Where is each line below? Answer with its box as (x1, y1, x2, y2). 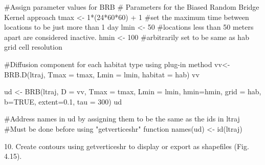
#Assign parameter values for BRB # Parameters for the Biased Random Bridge (4, 2, 259, 12)
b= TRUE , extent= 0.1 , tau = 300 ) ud (4, 96, 122, 107)
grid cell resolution (4, 42, 62, 52)
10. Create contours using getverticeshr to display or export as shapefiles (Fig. (4, 140, 249, 151)
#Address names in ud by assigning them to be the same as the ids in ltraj (4, 113, 240, 124)
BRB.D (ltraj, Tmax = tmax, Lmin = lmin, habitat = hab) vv (4, 69, 200, 79)
